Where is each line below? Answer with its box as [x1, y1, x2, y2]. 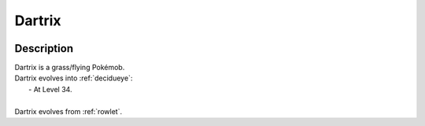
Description [14, 42, 74, 55]
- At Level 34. [28, 84, 72, 94]
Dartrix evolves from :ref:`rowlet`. [14, 106, 122, 116]
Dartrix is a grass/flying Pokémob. [14, 63, 125, 72]
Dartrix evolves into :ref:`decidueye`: [14, 73, 133, 83]
